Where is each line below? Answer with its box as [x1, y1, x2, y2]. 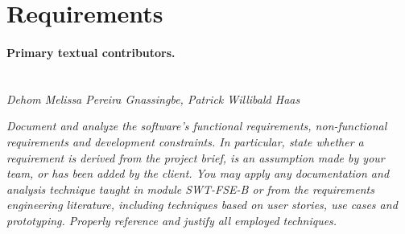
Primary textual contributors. [6, 43, 176, 60]
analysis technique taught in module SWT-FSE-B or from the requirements [6, 180, 374, 197]
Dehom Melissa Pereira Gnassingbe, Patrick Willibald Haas [6, 90, 300, 107]
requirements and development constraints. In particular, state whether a [6, 133, 364, 150]
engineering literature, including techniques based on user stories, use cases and [6, 196, 398, 213]
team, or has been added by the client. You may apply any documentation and [6, 165, 390, 182]
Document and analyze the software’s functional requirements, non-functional [6, 117, 387, 134]
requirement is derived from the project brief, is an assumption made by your [6, 149, 385, 166]
